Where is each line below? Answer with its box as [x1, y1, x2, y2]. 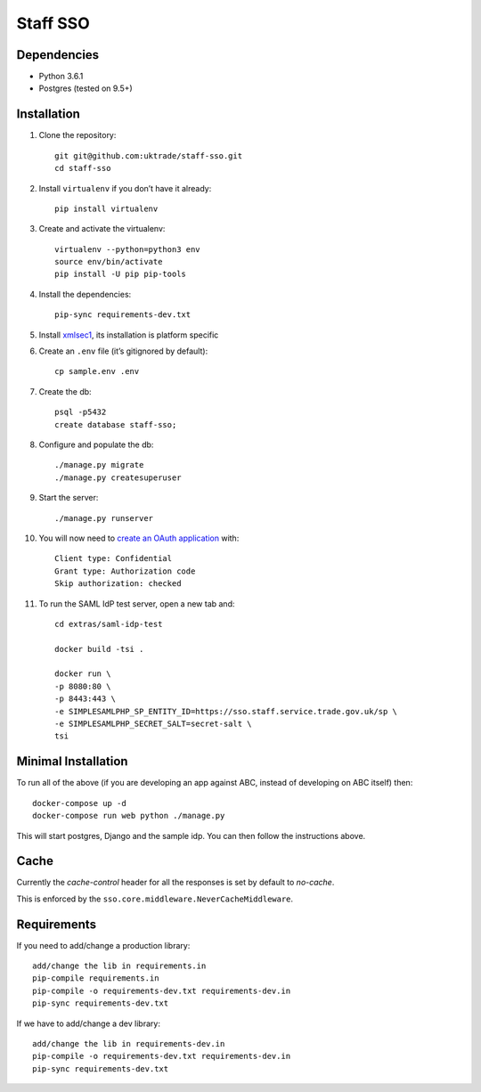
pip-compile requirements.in [32, 974, 159, 983]
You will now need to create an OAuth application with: [38, 533, 240, 543]
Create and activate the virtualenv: [38, 224, 166, 234]
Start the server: [38, 493, 99, 503]
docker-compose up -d [32, 798, 126, 808]
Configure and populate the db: [38, 439, 154, 450]
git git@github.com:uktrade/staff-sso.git [54, 151, 243, 160]
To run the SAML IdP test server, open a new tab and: [38, 598, 235, 609]
